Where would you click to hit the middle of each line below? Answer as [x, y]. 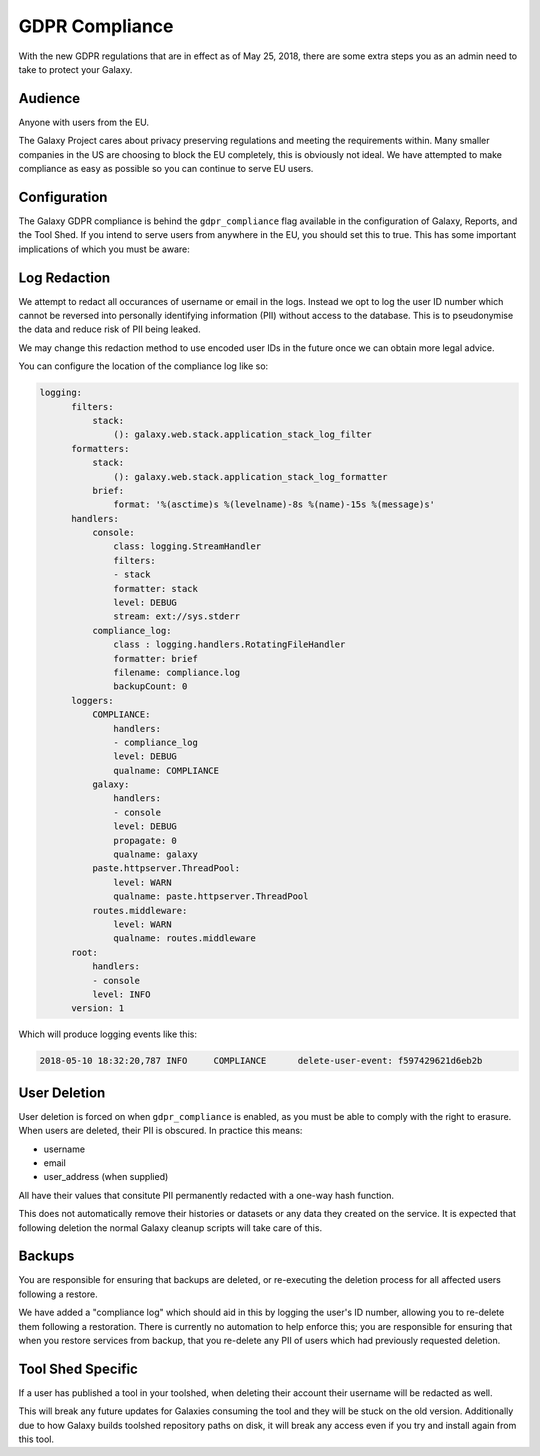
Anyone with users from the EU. [84, 122]
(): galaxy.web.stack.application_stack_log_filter [242, 434]
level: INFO [121, 994]
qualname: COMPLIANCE [166, 770]
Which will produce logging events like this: [107, 1034]
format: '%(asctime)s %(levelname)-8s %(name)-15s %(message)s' [274, 504]
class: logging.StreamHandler [187, 546]
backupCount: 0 [150, 686]
